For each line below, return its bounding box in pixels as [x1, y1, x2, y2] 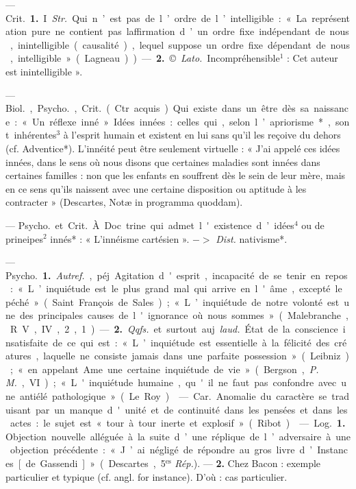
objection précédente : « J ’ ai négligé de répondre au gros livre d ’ [10, 442, 313, 457]
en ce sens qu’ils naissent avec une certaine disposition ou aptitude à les [5, 181, 307, 195]
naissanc [314, 101, 348, 115]
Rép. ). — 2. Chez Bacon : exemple [175, 456, 321, 470]
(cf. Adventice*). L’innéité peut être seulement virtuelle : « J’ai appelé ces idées [5, 141, 340, 155]
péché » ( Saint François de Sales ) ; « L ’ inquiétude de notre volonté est [5, 294, 340, 309]
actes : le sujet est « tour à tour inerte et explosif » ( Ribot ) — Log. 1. [10, 416, 346, 430]
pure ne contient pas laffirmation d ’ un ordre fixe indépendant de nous [31, 24, 349, 38]
